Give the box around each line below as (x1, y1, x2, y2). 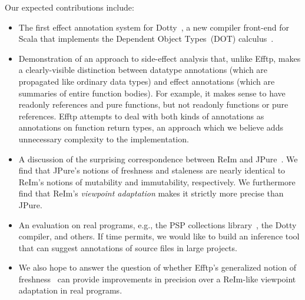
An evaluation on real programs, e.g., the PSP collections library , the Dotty (18, 218, 297, 231)
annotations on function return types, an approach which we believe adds (18, 121, 283, 134)
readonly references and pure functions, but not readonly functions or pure (18, 98, 289, 111)
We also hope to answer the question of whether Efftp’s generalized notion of (18, 261, 296, 274)
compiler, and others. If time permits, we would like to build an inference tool (18, 230, 300, 242)
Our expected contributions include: (5, 1, 134, 13)
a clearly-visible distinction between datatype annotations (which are (18, 64, 268, 76)
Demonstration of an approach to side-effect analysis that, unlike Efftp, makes (18, 52, 301, 64)
